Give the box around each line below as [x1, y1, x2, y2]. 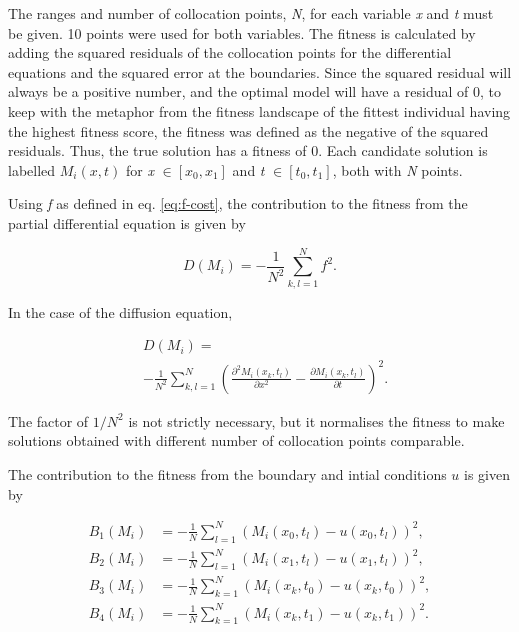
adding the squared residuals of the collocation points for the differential [8, 42, 452, 63]
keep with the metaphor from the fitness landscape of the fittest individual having [8, 100, 511, 121]
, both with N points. [332, 159, 463, 180]
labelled [8, 159, 56, 180]
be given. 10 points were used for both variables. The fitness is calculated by [8, 22, 476, 43]
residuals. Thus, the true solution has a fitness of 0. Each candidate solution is [8, 140, 488, 161]
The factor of [8, 410, 89, 431]
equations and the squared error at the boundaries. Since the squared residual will [8, 61, 512, 82]
